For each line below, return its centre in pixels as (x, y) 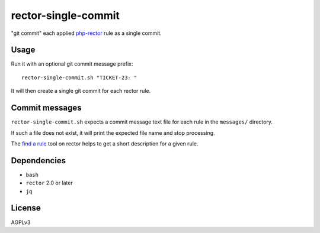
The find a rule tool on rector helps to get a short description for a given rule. (105, 143)
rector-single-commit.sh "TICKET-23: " (79, 77)
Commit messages (47, 108)
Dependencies (39, 161)
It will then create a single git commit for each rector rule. (81, 91)
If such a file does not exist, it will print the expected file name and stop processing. (113, 132)
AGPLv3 (21, 222)
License (26, 208)
